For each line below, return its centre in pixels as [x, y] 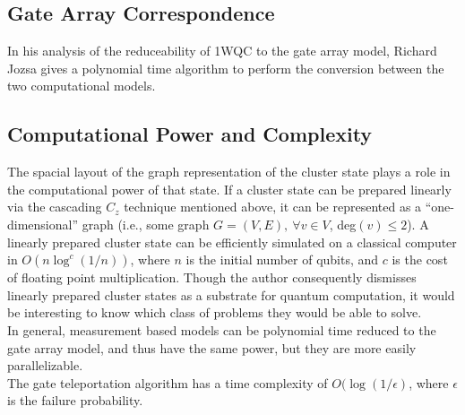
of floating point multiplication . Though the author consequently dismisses [212, 277]
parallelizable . [45, 365]
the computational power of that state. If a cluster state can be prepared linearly [229, 189]
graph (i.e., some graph [146, 224]
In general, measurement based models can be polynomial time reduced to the [222, 329]
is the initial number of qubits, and [282, 259]
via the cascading [55, 207]
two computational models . [82, 86]
